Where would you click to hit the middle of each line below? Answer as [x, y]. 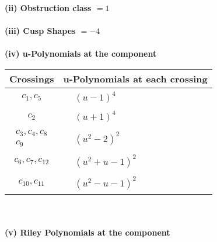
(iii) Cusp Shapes [40, 31]
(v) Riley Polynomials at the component [87, 232]
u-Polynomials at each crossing [135, 78]
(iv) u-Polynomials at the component [81, 53]
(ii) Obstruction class [48, 8]
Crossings [32, 78]
